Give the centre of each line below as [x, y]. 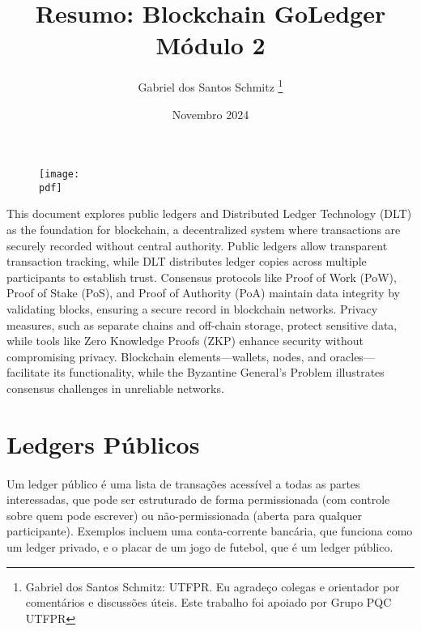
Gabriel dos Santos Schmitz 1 [210, 85]
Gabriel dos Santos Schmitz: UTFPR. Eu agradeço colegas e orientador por [213, 586]
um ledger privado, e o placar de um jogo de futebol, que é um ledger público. [200, 546]
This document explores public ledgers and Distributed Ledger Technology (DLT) [209, 213]
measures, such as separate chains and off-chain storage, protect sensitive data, [202, 324]
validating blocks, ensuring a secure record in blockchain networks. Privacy [192, 309]
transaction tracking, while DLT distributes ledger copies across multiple [187, 261]
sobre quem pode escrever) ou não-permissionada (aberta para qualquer [184, 515]
